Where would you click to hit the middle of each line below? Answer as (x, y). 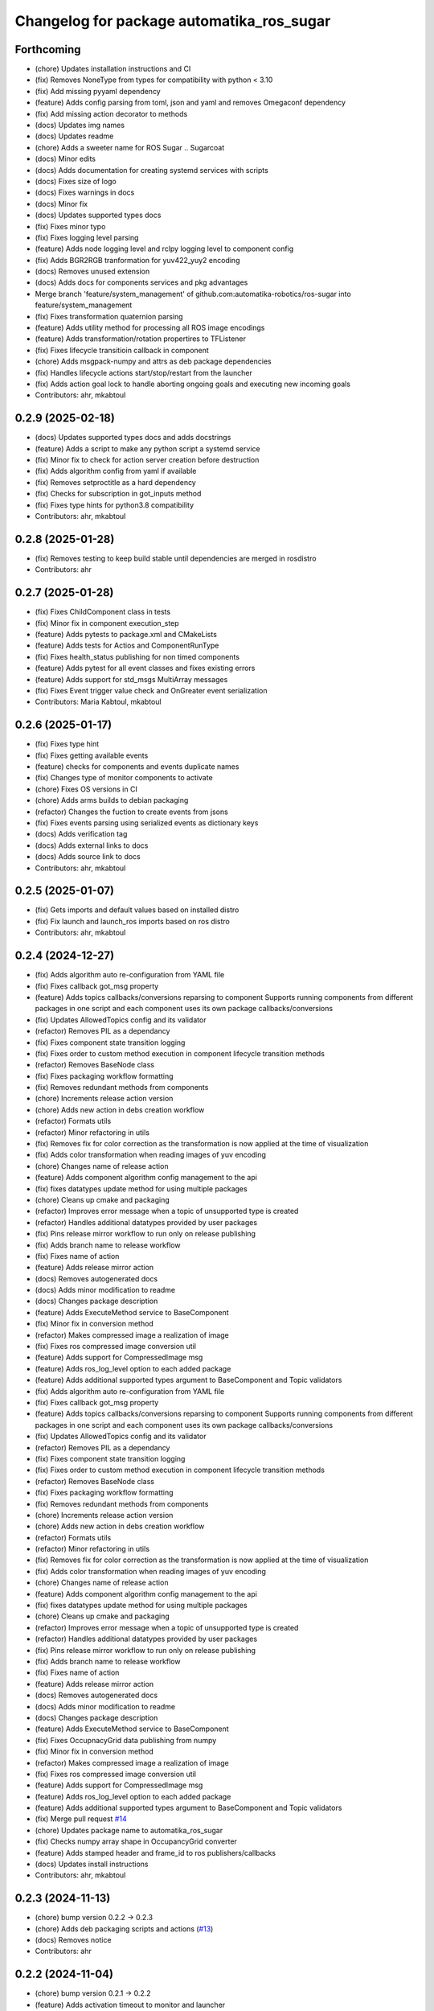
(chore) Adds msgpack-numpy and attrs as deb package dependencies (154, 361)
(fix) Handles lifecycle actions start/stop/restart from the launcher (143, 372)
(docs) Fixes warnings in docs (85, 192)
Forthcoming (48, 49)
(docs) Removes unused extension (92, 271)
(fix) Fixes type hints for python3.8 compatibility (115, 505)
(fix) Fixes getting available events (92, 755)
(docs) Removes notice (73, 1940)
